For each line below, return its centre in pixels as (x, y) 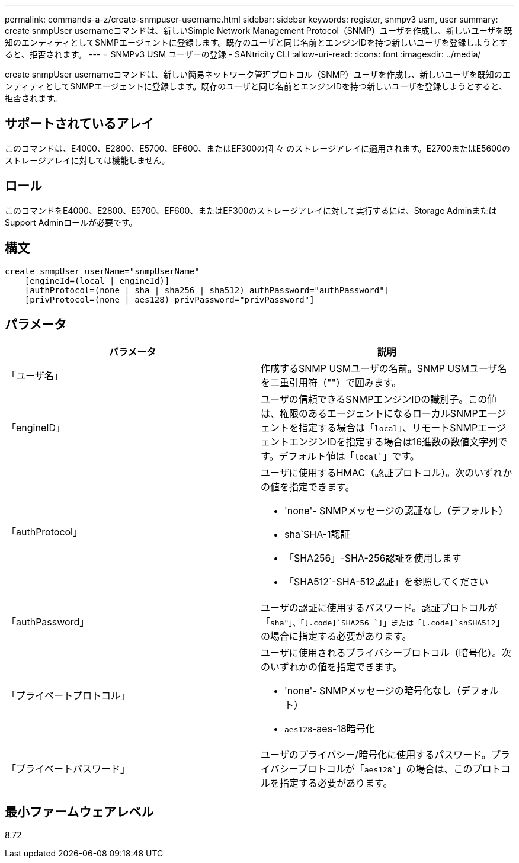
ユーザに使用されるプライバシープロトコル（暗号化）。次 (386, 653)
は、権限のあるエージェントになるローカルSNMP (369, 414)
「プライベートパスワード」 (68, 769)
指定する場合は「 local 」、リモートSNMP (388, 428)
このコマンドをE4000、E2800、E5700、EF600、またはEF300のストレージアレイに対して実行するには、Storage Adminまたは (251, 210)
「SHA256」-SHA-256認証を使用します (373, 558)
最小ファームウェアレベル (79, 811)
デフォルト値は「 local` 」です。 (349, 456)
